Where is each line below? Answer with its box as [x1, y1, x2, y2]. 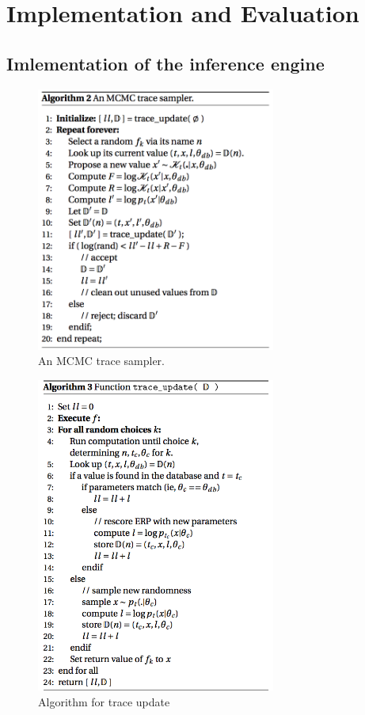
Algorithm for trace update [38, 693, 170, 709]
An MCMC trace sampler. [38, 352, 165, 369]
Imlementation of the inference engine [6, 51, 325, 75]
